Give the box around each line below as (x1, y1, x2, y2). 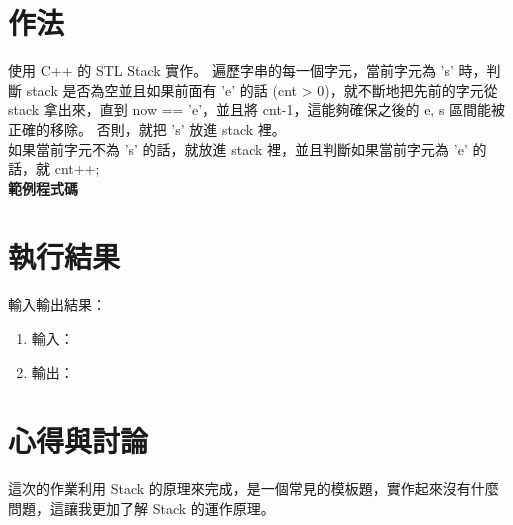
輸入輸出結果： (8, 294, 106, 315)
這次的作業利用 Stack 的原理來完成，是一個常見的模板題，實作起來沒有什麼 (8, 478, 499, 499)
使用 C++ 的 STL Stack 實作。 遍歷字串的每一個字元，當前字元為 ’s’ (8, 60, 454, 81)
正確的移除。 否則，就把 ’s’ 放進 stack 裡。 (8, 118, 286, 139)
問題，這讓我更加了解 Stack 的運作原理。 (8, 497, 275, 518)
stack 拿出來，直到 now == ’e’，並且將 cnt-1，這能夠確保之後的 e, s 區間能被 (8, 99, 506, 120)
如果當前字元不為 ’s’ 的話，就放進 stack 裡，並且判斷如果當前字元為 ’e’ (8, 138, 468, 159)
